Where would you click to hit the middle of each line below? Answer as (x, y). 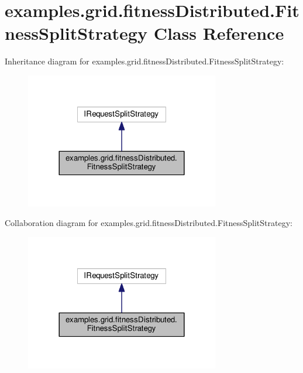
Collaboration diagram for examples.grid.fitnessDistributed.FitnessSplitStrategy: (149, 223)
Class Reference (219, 33)
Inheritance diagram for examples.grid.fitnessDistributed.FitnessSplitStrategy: (144, 61)
